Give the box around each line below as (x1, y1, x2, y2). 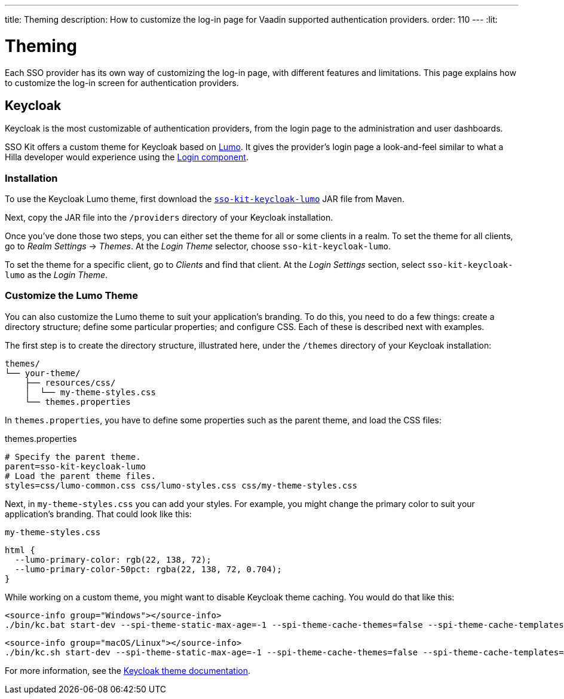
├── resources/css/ (24, 377, 116, 387)
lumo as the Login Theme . (5, 270, 108, 280)
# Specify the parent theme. (5, 451, 141, 462)
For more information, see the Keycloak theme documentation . (5, 665, 251, 676)
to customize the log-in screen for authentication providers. (5, 77, 239, 88)
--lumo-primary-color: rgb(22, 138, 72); (14, 554, 211, 564)
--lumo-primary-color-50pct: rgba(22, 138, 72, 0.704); (14, 564, 282, 574)
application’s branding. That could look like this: (5, 508, 192, 519)
